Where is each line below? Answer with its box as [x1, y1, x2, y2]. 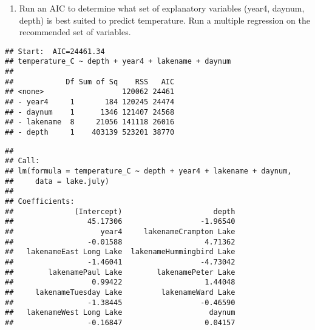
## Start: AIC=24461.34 [5, 47, 105, 56]
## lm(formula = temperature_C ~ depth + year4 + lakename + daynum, [5, 167, 292, 175]
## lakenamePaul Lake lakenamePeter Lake [5, 268, 235, 277]
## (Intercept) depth [5, 207, 235, 216]
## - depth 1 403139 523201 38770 [5, 128, 175, 137]
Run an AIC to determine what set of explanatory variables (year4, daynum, [19, 2, 305, 14]
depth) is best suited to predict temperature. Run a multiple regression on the [19, 13, 310, 26]
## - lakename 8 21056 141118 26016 [5, 118, 175, 127]
